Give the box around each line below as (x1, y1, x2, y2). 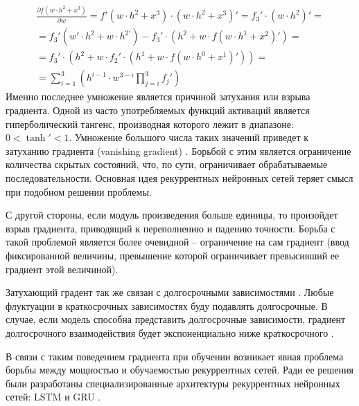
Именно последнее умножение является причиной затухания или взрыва (6, 89, 310, 104)
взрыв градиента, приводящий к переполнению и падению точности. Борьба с (6, 221, 335, 235)
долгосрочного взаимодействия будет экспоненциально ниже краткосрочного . (6, 325, 334, 340)
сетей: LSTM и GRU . (6, 389, 101, 404)
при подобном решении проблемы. (6, 184, 152, 199)
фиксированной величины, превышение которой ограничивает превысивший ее (6, 248, 340, 262)
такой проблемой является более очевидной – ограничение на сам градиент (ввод (6, 234, 349, 249)
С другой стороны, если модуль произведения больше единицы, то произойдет (6, 207, 338, 222)
